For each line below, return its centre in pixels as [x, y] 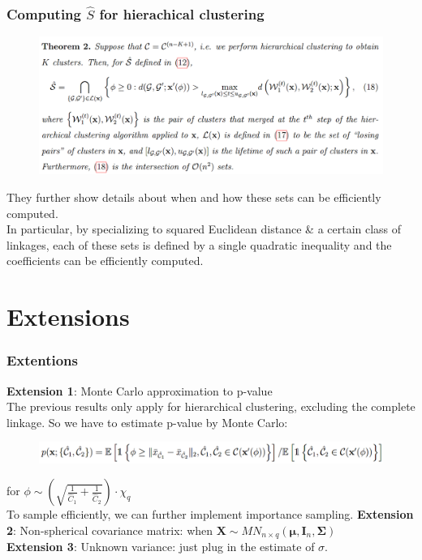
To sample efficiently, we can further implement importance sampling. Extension [210, 514]
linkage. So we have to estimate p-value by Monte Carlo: [147, 422]
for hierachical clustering [182, 13]
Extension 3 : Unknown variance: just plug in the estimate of [161, 547]
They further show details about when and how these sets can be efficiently [194, 197]
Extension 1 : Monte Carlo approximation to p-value [140, 390]
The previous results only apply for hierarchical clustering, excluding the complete [211, 406]
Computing [44, 13]
